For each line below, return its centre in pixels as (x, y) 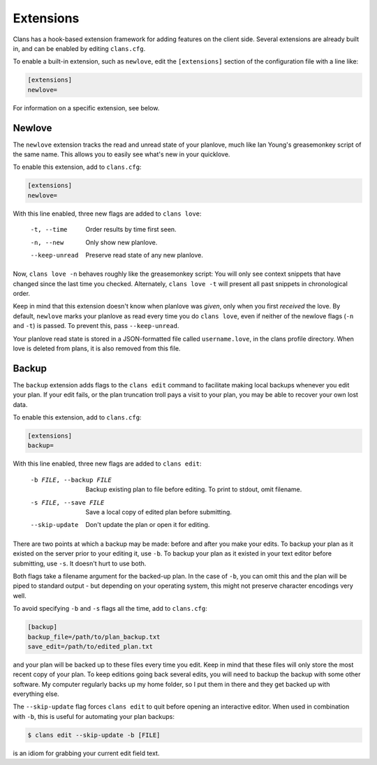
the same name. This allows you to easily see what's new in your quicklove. (121, 154)
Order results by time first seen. (131, 230)
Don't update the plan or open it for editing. (148, 525)
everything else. (36, 694)
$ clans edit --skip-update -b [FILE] (94, 735)
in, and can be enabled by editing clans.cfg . (79, 48)
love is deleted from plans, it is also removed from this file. (97, 348)
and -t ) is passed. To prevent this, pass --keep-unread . (96, 326)
